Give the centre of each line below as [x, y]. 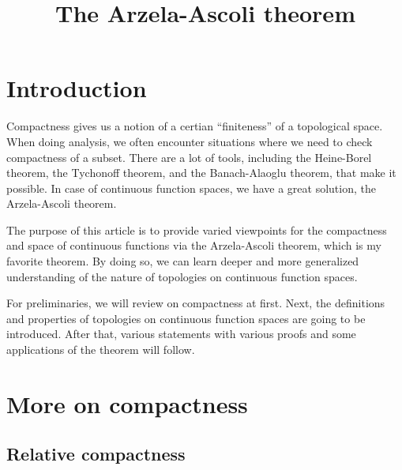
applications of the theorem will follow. [101, 350]
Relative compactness [96, 454]
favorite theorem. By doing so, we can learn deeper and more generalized [183, 261]
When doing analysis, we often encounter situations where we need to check [190, 141]
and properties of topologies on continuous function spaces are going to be [186, 318]
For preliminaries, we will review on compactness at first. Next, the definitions [196, 303]
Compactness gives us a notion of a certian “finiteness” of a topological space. [195, 126]
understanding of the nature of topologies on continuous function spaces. [182, 276]
